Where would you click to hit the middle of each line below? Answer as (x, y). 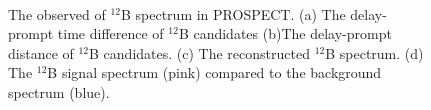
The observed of (57, 13)
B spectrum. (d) (374, 52)
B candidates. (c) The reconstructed (199, 52)
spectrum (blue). (59, 91)
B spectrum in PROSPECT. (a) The (233, 13)
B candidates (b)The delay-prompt (285, 33)
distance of (41, 52)
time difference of (110, 33)
